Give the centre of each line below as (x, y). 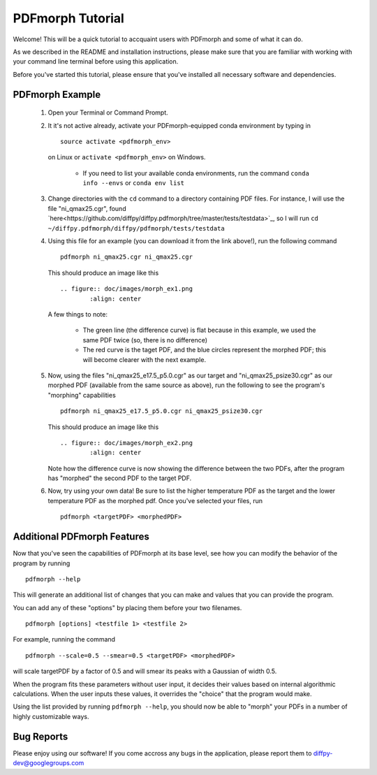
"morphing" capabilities (82, 395)
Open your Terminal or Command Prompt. (108, 113)
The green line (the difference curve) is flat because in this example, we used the (200, 330)
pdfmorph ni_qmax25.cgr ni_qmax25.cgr (127, 257)
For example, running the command (64, 639)
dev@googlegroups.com (49, 763)
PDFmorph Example (57, 94)
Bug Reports (40, 736)
